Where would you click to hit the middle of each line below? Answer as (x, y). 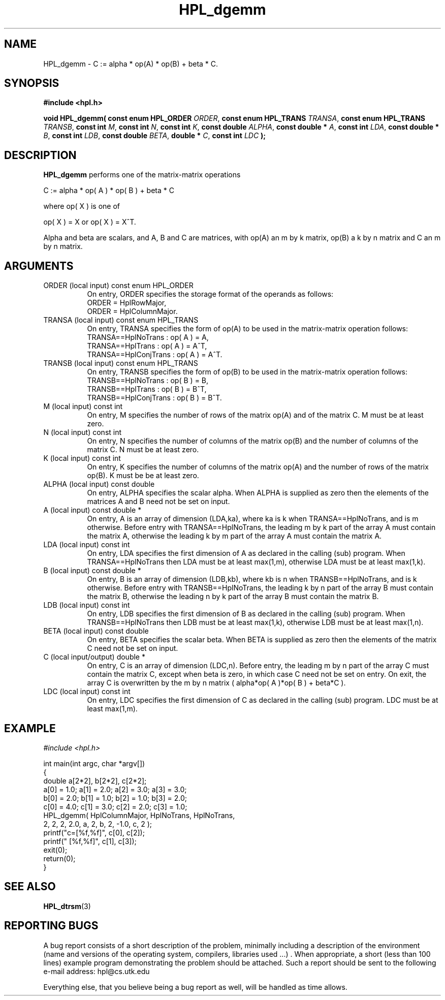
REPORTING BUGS (51, 926)
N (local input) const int (83, 432)
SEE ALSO (30, 887)
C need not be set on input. (133, 648)
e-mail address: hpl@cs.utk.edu (97, 971)
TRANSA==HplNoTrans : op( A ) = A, (148, 337)
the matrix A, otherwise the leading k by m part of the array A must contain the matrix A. (234, 536)
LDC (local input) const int (87, 692)
